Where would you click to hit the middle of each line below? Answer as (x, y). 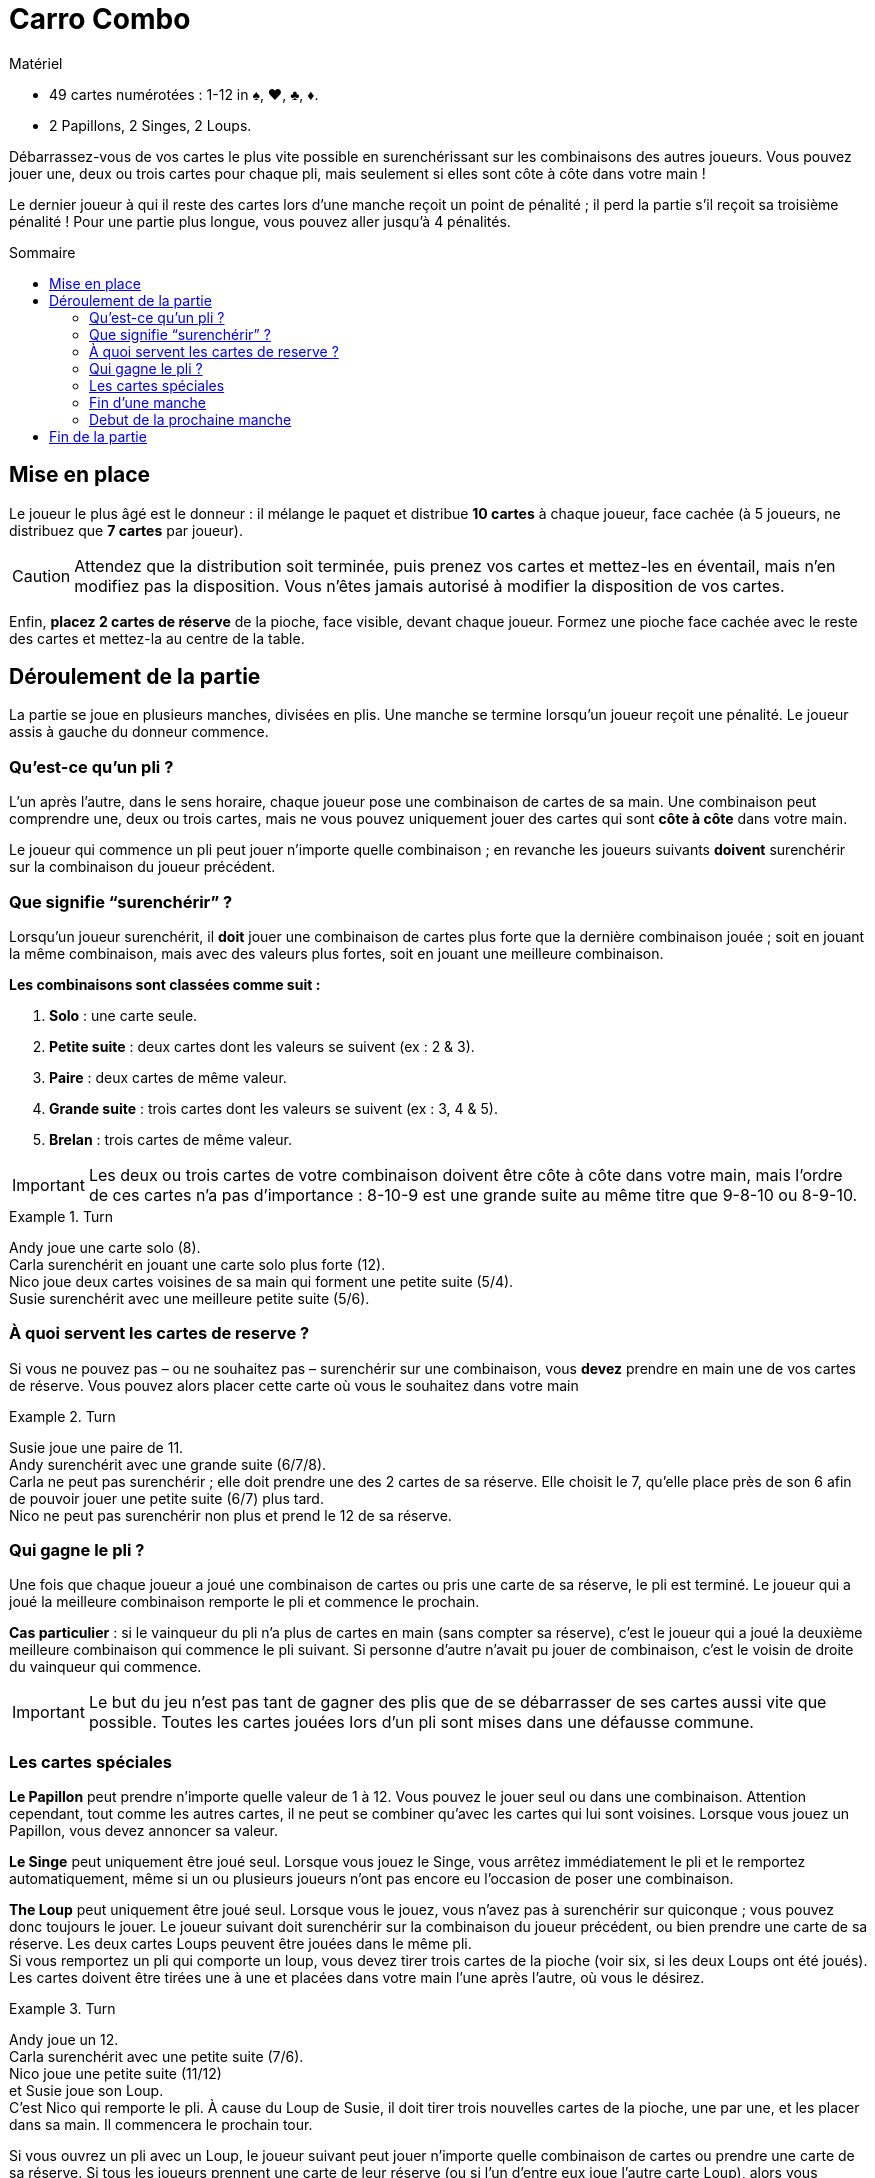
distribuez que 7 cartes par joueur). (126, 530)
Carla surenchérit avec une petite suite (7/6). (156, 2057)
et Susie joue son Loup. (86, 2091)
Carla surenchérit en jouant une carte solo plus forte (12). (197, 1264)
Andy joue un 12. (64, 2040)
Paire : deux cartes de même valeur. (168, 1077)
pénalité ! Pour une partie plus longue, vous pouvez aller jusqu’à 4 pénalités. (260, 221)
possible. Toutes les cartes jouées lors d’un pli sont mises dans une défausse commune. (421, 1722)
